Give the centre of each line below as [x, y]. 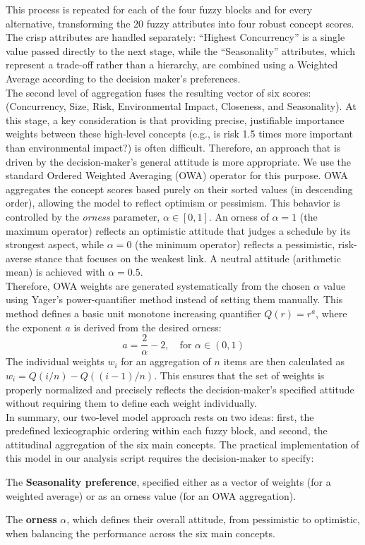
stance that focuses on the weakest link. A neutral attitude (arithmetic [188, 258]
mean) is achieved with [55, 272]
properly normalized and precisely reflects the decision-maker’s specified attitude [180, 389]
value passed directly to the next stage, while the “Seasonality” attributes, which [181, 50]
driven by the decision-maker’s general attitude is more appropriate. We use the [178, 161]
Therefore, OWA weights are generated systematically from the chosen [158, 285]
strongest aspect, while [55, 244]
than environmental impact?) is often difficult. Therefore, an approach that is [173, 147]
